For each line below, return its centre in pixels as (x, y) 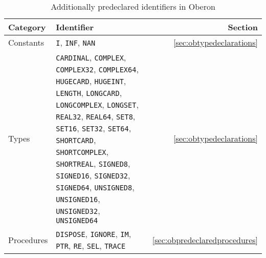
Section (243, 27)
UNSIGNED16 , (78, 199)
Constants (26, 42)
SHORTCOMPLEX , (82, 152)
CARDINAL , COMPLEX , (91, 57)
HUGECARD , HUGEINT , (91, 81)
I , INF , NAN (76, 42)
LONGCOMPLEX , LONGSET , (97, 104)
